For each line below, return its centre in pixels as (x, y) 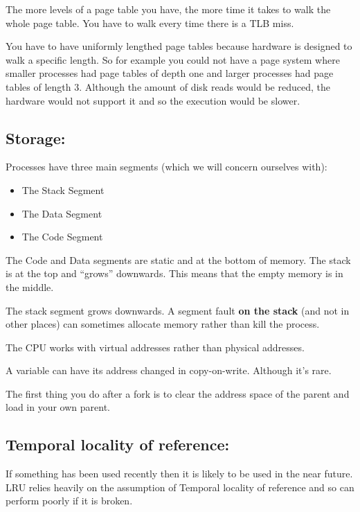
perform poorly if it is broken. (69, 501)
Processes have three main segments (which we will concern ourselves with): (166, 167)
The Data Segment (62, 213)
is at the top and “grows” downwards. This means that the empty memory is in (174, 273)
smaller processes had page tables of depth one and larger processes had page (170, 73)
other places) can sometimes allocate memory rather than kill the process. (163, 324)
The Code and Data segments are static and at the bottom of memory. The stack (178, 259)
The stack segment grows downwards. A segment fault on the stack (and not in (178, 310)
